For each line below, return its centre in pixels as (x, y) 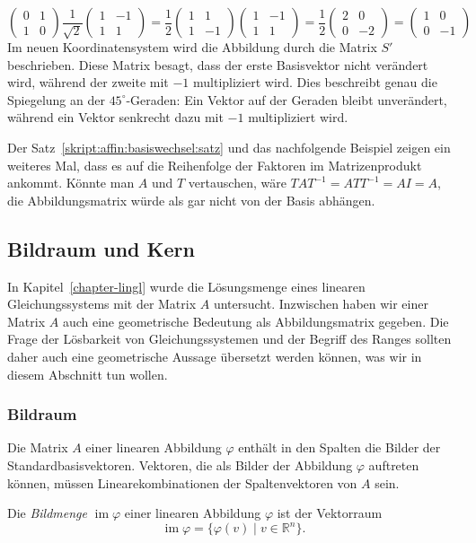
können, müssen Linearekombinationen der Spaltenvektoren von (182, 482)
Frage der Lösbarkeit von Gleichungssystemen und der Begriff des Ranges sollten (229, 339)
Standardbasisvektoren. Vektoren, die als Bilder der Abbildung (180, 464)
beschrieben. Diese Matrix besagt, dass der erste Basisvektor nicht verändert (218, 64)
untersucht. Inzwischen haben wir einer (321, 304)
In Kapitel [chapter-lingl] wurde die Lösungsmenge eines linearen (186, 286)
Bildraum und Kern (101, 248)
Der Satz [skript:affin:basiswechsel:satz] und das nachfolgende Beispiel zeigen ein (229, 147)
